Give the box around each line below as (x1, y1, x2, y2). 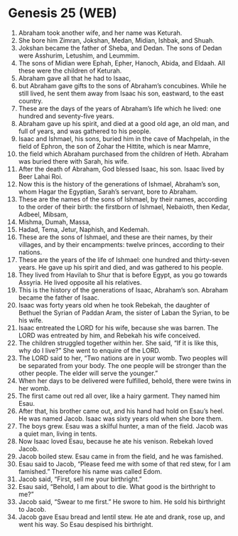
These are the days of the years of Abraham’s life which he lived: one (18, 104, 222, 112)
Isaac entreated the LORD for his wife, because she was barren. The (18, 323, 219, 332)
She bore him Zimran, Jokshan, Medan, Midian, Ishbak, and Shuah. (18, 36, 215, 44)
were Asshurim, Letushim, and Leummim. (18, 51, 140, 60)
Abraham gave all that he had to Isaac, (18, 73, 131, 83)
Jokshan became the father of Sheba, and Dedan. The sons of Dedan (18, 43, 222, 52)
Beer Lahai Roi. (18, 172, 63, 181)
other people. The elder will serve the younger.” (18, 369, 158, 377)
